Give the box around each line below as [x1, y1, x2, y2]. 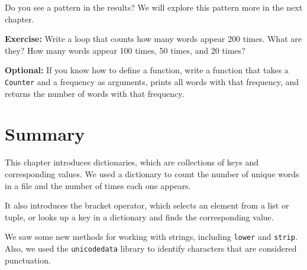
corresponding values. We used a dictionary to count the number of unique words [5, 167, 299, 180]
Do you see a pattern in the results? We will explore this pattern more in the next [5, 1, 303, 13]
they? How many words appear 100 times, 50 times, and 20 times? [5, 44, 245, 56]
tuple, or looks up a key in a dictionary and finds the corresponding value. [5, 210, 274, 223]
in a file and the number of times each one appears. [5, 179, 191, 191]
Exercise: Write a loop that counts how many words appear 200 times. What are [5, 32, 302, 45]
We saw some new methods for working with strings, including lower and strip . [5, 230, 298, 243]
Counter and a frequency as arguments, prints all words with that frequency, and [5, 75, 299, 87]
